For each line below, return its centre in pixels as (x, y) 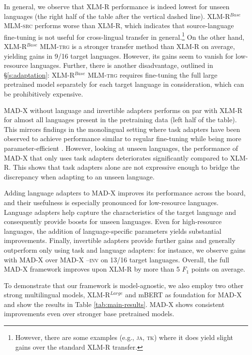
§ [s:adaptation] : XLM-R (39, 74)
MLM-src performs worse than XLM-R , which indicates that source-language (119, 25)
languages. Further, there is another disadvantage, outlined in (122, 65)
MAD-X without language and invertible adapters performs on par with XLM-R (123, 110)
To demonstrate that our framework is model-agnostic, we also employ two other (124, 285)
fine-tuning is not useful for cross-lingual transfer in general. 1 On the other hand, (124, 36)
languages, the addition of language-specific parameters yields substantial (113, 231)
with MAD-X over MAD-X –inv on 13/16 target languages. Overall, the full (117, 259)
